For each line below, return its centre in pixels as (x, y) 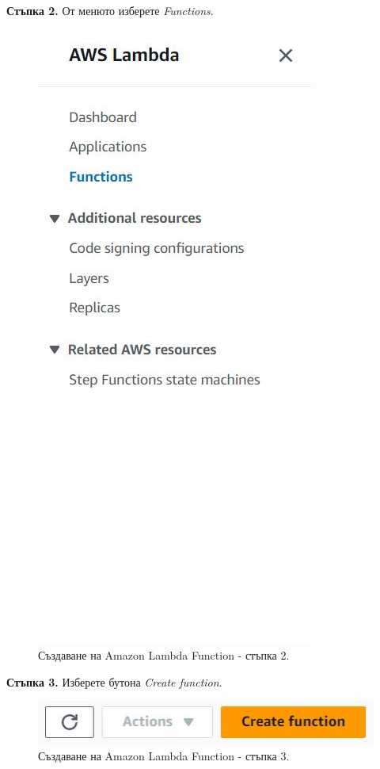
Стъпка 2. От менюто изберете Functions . (110, 10)
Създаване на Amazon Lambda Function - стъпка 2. (164, 655)
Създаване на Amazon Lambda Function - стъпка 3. (164, 755)
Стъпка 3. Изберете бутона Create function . (114, 681)
